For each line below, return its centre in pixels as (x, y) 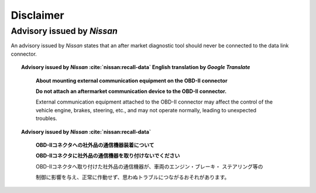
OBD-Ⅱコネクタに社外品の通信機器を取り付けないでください (108, 156)
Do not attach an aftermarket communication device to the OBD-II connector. (131, 91)
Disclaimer (37, 15)
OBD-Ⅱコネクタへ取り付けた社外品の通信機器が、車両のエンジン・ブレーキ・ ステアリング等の (150, 166)
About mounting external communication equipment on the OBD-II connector (132, 80)
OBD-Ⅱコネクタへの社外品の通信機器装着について (95, 145)
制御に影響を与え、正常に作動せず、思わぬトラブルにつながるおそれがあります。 (133, 177)
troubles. (47, 118)
